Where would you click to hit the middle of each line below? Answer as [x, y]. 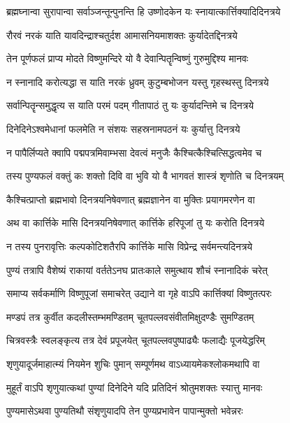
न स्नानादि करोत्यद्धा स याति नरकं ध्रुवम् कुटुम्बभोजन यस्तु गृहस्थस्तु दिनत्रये [138, 81]
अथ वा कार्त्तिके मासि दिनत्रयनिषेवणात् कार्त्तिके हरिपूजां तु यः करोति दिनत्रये [136, 223]
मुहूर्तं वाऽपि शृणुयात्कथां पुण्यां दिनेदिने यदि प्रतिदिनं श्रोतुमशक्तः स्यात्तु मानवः [135, 387]
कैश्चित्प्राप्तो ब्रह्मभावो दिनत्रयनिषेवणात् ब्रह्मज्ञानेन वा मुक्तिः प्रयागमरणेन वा [131, 199]
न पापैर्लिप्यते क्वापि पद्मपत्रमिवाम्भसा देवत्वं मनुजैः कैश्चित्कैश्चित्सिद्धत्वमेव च [134, 152]
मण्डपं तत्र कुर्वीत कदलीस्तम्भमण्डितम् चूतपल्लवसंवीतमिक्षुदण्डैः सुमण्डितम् [130, 316]
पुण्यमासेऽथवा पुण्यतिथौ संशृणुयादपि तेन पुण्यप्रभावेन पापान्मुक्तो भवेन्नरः [125, 411]
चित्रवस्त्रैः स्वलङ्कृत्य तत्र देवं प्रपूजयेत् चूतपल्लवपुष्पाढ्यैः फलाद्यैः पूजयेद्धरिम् [136, 340]
